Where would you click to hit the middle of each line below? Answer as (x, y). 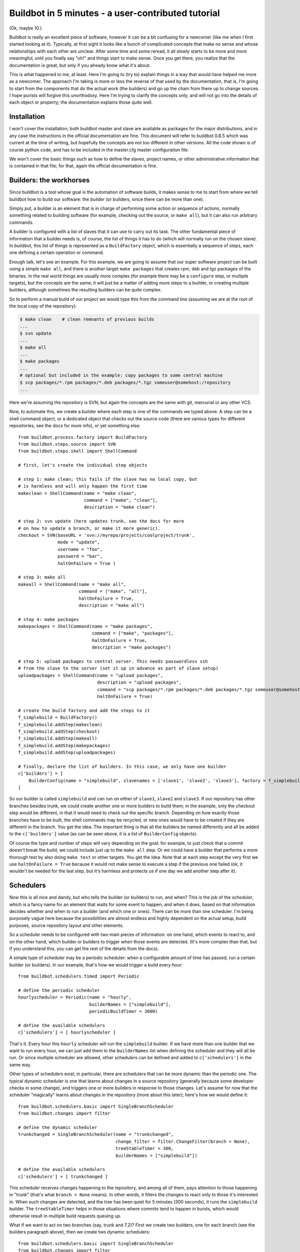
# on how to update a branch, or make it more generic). (89, 528)
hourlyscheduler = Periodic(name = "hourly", (75, 997)
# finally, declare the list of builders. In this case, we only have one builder (122, 766)
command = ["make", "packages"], (133, 633)
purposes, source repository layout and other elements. (66, 925)
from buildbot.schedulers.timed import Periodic (79, 976)
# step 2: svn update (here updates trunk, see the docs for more (101, 521)
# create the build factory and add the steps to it (84, 710)
